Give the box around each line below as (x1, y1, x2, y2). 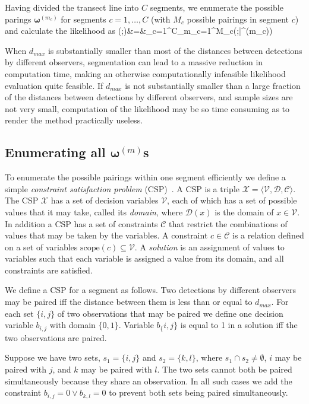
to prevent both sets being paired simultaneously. (109, 386, 288, 399)
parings (5, 12, 31, 25)
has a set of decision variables (51, 194, 159, 206)
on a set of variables (5, 240, 78, 253)
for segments (61, 12, 106, 25)
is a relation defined (232, 229, 304, 241)
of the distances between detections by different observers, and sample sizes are (5, 91, 293, 103)
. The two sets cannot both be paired (157, 362, 292, 375)
